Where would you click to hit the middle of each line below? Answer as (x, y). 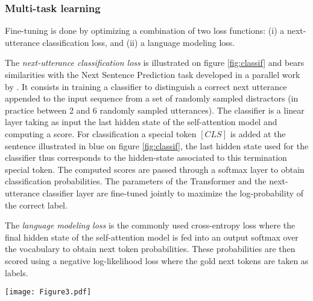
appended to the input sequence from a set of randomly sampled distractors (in (152, 98)
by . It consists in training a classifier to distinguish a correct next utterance (146, 86)
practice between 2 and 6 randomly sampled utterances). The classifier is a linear (155, 110)
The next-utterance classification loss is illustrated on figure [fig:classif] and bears (155, 63)
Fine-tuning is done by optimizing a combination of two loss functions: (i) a (145, 31)
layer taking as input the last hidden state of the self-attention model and (141, 122)
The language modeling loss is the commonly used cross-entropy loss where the (150, 225)
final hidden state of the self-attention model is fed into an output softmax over (152, 237)
